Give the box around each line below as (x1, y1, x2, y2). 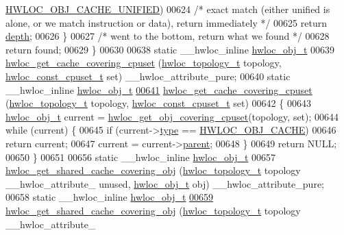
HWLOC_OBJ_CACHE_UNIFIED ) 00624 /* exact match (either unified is (5, 2, 330, 16)
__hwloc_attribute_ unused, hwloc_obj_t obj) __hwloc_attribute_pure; (5, 176, 325, 190)
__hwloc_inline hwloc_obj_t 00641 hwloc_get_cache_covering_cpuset (5, 82, 312, 97)
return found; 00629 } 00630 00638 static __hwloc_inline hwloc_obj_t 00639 (5, 42, 335, 56)
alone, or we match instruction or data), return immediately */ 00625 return (5, 15, 327, 29)
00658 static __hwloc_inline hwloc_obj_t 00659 (5, 190, 214, 204)
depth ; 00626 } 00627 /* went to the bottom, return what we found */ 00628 (5, 29, 330, 43)
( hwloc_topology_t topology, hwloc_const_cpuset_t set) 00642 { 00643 (5, 96, 311, 110)
